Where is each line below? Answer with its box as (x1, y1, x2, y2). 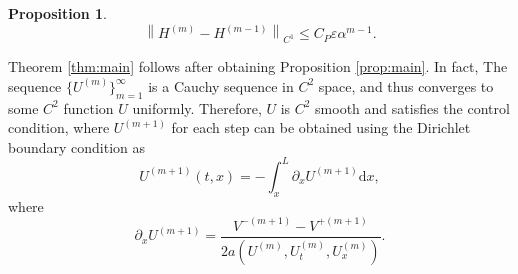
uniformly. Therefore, (132, 97, 262, 118)
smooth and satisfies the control (315, 97, 510, 118)
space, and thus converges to (318, 75, 494, 96)
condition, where (8, 117, 110, 138)
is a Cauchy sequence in (148, 75, 294, 96)
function (63, 97, 114, 118)
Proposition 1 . (8, 3, 107, 23)
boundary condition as (8, 136, 146, 157)
